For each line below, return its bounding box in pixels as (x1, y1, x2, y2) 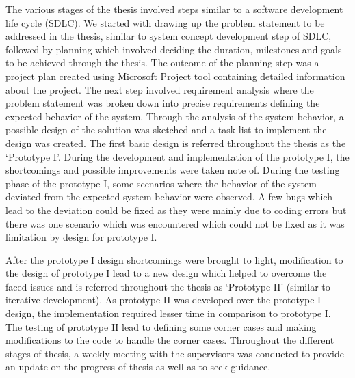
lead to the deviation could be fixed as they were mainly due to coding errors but (5, 202, 347, 217)
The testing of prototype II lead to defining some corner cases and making (5, 319, 317, 334)
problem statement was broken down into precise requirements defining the (5, 96, 320, 110)
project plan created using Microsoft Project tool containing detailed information (5, 68, 345, 83)
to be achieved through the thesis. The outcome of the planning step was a (5, 55, 319, 70)
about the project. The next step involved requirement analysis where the (5, 82, 314, 96)
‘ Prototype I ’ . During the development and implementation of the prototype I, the (5, 149, 350, 163)
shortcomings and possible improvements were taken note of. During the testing (5, 163, 340, 177)
